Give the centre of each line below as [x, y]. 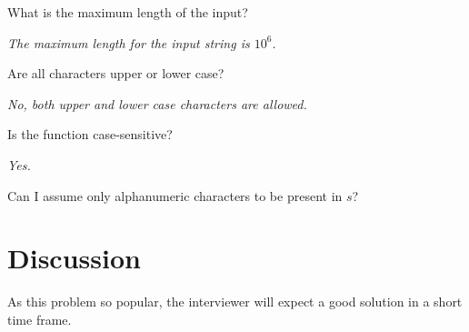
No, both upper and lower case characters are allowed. [157, 103]
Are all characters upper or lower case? [116, 73]
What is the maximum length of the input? [128, 12]
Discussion [74, 258]
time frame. [40, 319]
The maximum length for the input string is [129, 42]
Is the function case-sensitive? [90, 134]
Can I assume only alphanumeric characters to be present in [175, 195]
